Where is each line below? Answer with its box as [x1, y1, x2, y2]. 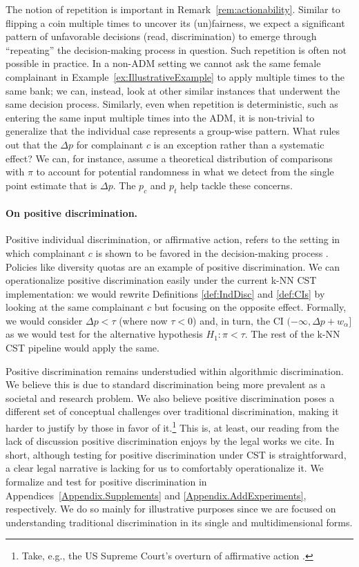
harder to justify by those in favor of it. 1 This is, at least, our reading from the [6, 419, 339, 434]
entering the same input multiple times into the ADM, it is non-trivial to [6, 110, 315, 124]
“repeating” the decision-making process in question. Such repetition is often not [6, 42, 347, 57]
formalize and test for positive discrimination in [6, 474, 207, 489]
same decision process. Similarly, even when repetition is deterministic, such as [6, 97, 338, 111]
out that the [6, 137, 57, 151]
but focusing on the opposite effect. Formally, [154, 300, 347, 314]
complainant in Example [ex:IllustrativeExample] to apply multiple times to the [6, 69, 345, 84]
